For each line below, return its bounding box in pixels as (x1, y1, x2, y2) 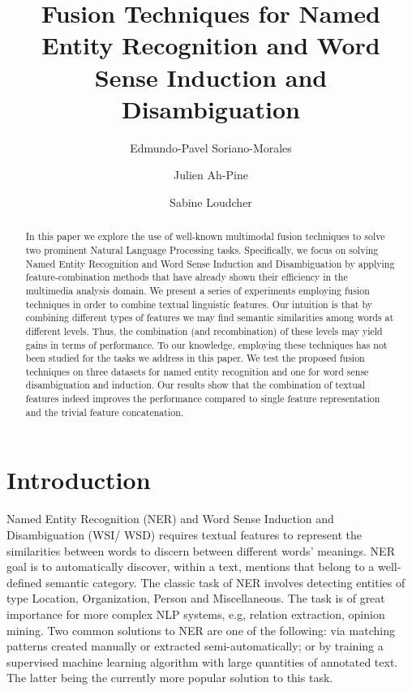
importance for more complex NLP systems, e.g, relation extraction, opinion (6, 605, 385, 622)
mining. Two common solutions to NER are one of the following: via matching (6, 621, 395, 638)
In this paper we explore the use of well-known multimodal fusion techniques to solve (25, 230, 385, 243)
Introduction (6, 463, 151, 496)
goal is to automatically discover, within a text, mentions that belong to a (6, 558, 375, 575)
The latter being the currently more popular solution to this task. (6, 669, 333, 686)
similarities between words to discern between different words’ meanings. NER (6, 542, 395, 559)
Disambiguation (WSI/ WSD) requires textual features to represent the (6, 526, 363, 543)
